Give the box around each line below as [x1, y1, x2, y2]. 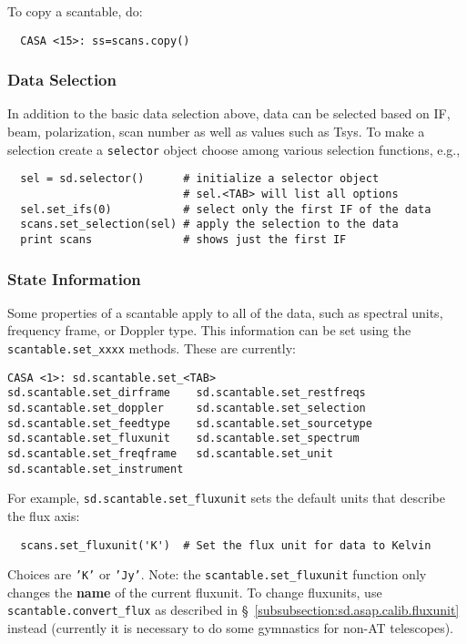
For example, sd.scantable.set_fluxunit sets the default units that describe [7, 488, 445, 507]
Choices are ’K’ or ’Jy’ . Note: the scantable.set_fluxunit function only [7, 565, 427, 584]
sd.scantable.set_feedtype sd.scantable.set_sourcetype [7, 416, 372, 430]
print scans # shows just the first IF [20, 232, 347, 246]
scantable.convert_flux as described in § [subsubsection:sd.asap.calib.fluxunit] [7, 600, 460, 619]
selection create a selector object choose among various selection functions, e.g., [7, 139, 461, 158]
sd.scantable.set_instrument [7, 462, 184, 475]
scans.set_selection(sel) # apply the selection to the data [20, 218, 399, 231]
